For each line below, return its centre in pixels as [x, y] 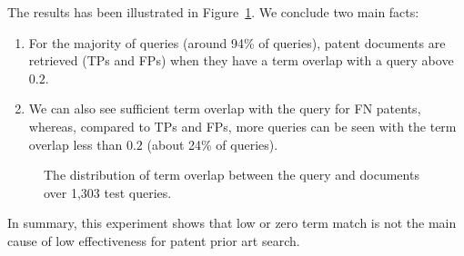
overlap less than [76, 144]
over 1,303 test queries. [108, 192]
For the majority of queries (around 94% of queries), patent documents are [237, 42]
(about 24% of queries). [212, 144]
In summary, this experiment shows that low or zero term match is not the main [232, 223]
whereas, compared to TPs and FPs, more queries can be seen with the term [242, 126]
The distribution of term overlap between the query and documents [232, 175]
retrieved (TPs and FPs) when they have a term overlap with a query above [241, 60]
